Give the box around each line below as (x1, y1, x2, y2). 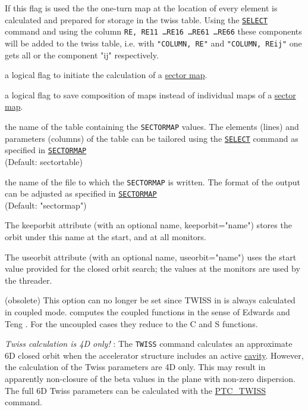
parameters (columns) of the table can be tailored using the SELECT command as (5, 132, 298, 144)
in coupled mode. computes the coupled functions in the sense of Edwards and (5, 305, 290, 318)
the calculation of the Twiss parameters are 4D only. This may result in (5, 361, 266, 373)
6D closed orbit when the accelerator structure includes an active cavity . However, (5, 349, 304, 361)
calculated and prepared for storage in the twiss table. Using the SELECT (5, 13, 268, 26)
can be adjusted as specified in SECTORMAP (5, 187, 157, 200)
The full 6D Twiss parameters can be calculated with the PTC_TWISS (5, 384, 266, 396)
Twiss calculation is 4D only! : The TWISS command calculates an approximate (5, 337, 293, 350)
